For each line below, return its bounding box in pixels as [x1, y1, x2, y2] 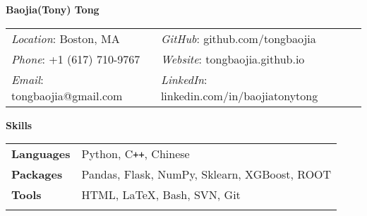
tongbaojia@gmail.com [11, 87, 123, 104]
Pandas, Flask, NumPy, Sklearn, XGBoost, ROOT [81, 166, 332, 183]
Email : [11, 71, 44, 88]
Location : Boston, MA [11, 30, 120, 47]
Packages [11, 166, 63, 183]
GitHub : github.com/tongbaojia [160, 30, 316, 47]
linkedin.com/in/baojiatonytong [160, 87, 318, 104]
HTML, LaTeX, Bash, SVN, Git [81, 186, 241, 203]
